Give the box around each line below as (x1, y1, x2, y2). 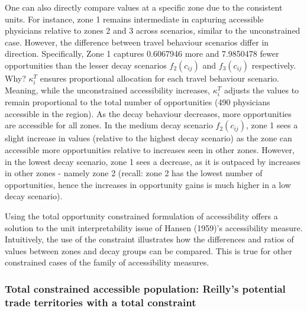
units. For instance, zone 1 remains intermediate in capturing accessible (5, 12, 264, 25)
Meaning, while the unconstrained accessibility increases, (5, 84, 210, 96)
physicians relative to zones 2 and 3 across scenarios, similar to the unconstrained (5, 24, 300, 37)
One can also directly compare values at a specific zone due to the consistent (5, 1, 283, 13)
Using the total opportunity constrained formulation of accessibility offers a (5, 210, 278, 222)
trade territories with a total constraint (5, 294, 196, 309)
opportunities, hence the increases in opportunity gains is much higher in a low (5, 178, 291, 190)
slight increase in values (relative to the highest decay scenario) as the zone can (5, 132, 292, 144)
